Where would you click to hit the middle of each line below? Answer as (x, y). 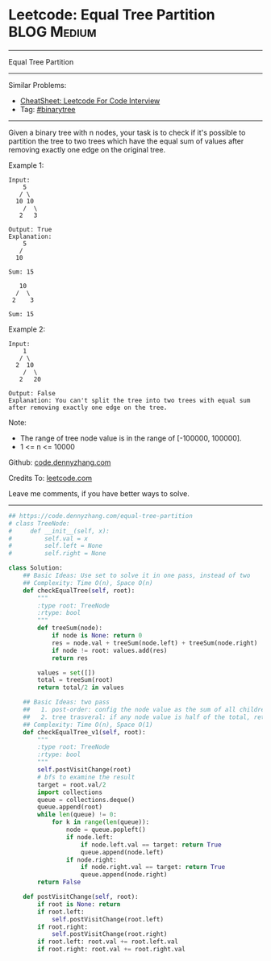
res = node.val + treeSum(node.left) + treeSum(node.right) (154, 643)
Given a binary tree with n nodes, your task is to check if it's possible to (127, 132)
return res (70, 658)
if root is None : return (79, 904)
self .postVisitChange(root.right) (109, 934)
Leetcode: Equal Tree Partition (112, 15)
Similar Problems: (38, 85)
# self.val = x (48, 538)
